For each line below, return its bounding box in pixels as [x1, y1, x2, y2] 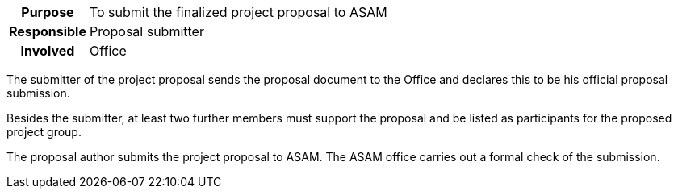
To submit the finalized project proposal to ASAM [89, 4, 387, 20]
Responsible [9, 23, 86, 39]
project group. [6, 125, 82, 139]
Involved [20, 43, 75, 59]
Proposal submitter [89, 23, 204, 39]
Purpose [21, 4, 74, 20]
